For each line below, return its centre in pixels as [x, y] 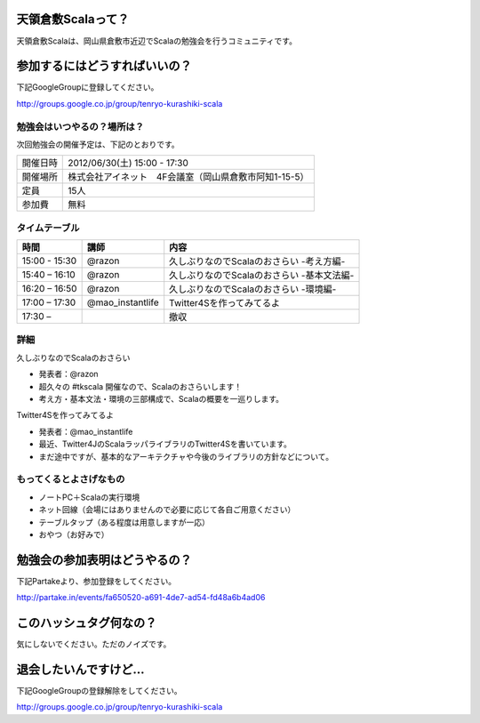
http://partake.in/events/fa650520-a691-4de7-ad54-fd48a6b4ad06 [141, 598]
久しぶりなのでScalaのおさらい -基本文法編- [262, 276]
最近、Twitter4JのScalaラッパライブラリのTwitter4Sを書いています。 [165, 444]
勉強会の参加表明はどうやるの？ [104, 560]
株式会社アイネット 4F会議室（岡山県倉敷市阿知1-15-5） [188, 177]
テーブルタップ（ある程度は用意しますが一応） [124, 522]
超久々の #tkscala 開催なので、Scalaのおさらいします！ [140, 386]
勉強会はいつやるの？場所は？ [80, 126]
